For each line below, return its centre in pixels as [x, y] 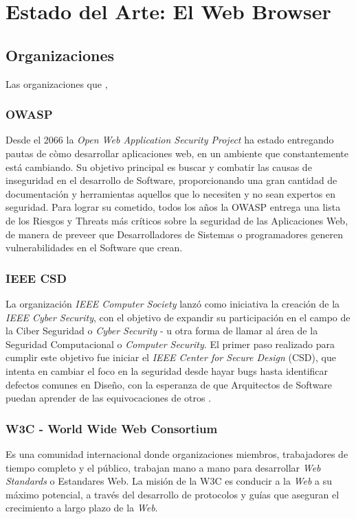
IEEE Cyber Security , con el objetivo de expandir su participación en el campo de [178, 317]
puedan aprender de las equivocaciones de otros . [109, 398]
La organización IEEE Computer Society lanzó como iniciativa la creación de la [173, 303]
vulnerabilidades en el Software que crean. [94, 247]
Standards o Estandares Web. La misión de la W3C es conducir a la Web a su [169, 481]
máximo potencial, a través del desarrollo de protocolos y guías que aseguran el [173, 494]
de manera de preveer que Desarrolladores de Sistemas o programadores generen [174, 234]
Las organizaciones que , [57, 83]
